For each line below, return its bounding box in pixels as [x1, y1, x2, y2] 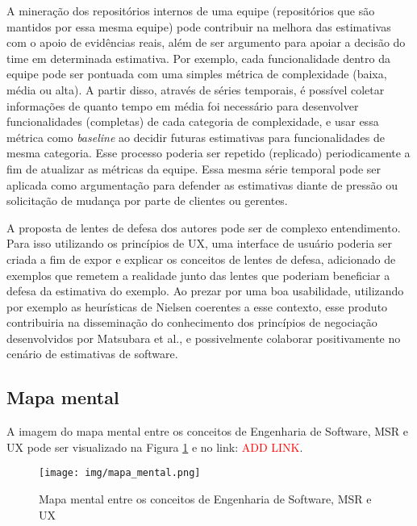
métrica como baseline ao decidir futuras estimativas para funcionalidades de [6, 128, 385, 145]
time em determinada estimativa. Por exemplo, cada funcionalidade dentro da [6, 49, 390, 66]
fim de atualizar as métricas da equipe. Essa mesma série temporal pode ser [6, 160, 382, 177]
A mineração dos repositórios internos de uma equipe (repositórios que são [6, 2, 375, 19]
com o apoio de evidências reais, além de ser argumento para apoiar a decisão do [6, 34, 406, 51]
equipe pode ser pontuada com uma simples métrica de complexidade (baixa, [6, 65, 387, 82]
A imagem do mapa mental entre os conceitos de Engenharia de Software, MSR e [6, 423, 408, 440]
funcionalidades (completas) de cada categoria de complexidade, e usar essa [6, 113, 379, 130]
